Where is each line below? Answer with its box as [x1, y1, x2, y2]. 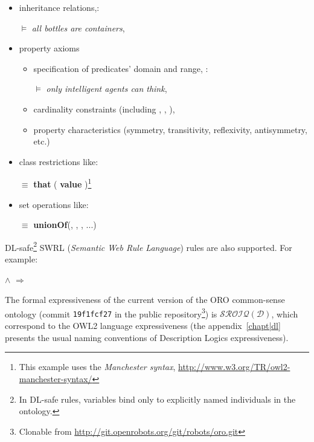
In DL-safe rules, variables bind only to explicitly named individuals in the [19, 392, 296, 405]
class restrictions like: [19, 155, 98, 167]
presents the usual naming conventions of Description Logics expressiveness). [5, 331, 289, 343]
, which [271, 307, 298, 320]
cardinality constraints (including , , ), [33, 102, 175, 115]
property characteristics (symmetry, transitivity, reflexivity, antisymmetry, [33, 123, 307, 135]
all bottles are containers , [31, 21, 125, 34]
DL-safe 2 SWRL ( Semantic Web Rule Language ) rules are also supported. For [5, 239, 292, 253]
